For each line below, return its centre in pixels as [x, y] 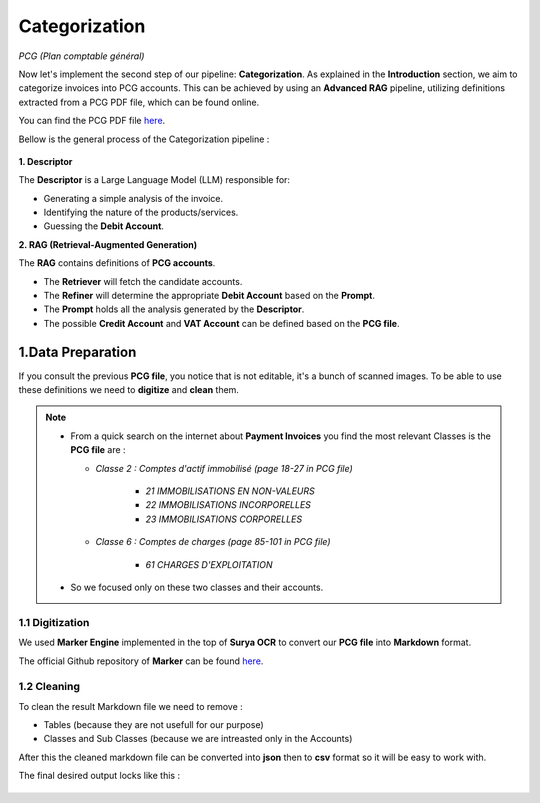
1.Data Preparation [77, 351]
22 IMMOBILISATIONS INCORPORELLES [228, 505]
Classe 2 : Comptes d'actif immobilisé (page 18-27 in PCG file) [224, 468]
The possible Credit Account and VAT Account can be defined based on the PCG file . [221, 323]
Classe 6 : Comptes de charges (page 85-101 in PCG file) [213, 542]
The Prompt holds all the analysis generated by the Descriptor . [174, 309]
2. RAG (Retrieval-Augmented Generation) [108, 244]
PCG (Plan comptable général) [81, 56]
